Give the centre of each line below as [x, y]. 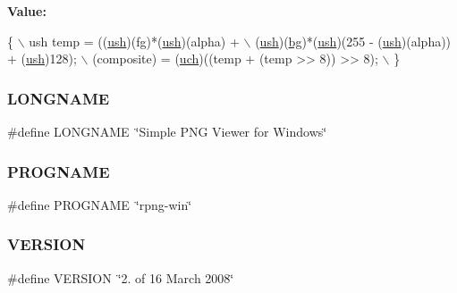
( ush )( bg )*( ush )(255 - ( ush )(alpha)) [353, 41]
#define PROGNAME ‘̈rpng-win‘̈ [100, 204]
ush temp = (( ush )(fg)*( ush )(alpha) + [134, 41]
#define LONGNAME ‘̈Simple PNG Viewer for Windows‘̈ [167, 131]
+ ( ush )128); [42, 59]
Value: [27, 11]
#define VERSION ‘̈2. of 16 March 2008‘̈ [121, 277]
